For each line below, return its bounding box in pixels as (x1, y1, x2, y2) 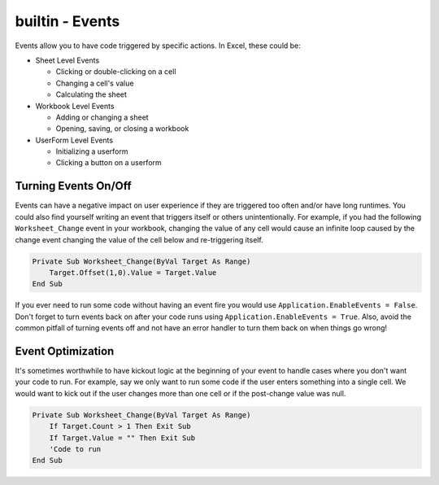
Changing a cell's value (55, 78, 134, 88)
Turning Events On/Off (15, 179, 132, 193)
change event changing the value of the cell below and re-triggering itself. (15, 234, 263, 244)
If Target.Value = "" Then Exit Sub (49, 433, 195, 443)
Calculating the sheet (55, 90, 128, 99)
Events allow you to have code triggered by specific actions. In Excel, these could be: (15, 41, 301, 50)
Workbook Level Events (35, 101, 115, 111)
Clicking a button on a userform (55, 158, 162, 168)
